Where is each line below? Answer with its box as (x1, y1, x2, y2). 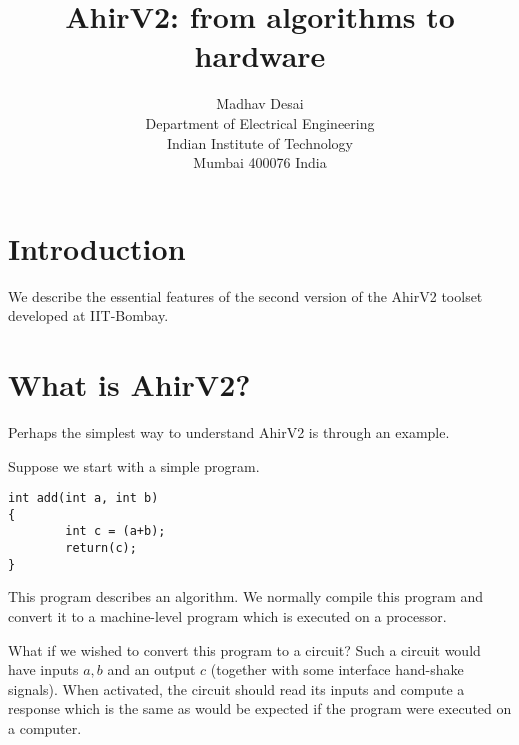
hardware (194, 35, 326, 76)
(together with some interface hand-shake (210, 659, 464, 680)
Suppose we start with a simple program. (8, 455, 260, 476)
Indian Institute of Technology (167, 132, 353, 153)
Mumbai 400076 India (193, 152, 327, 173)
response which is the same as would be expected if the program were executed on (8, 698, 512, 719)
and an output (107, 659, 196, 680)
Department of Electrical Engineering (145, 112, 375, 133)
